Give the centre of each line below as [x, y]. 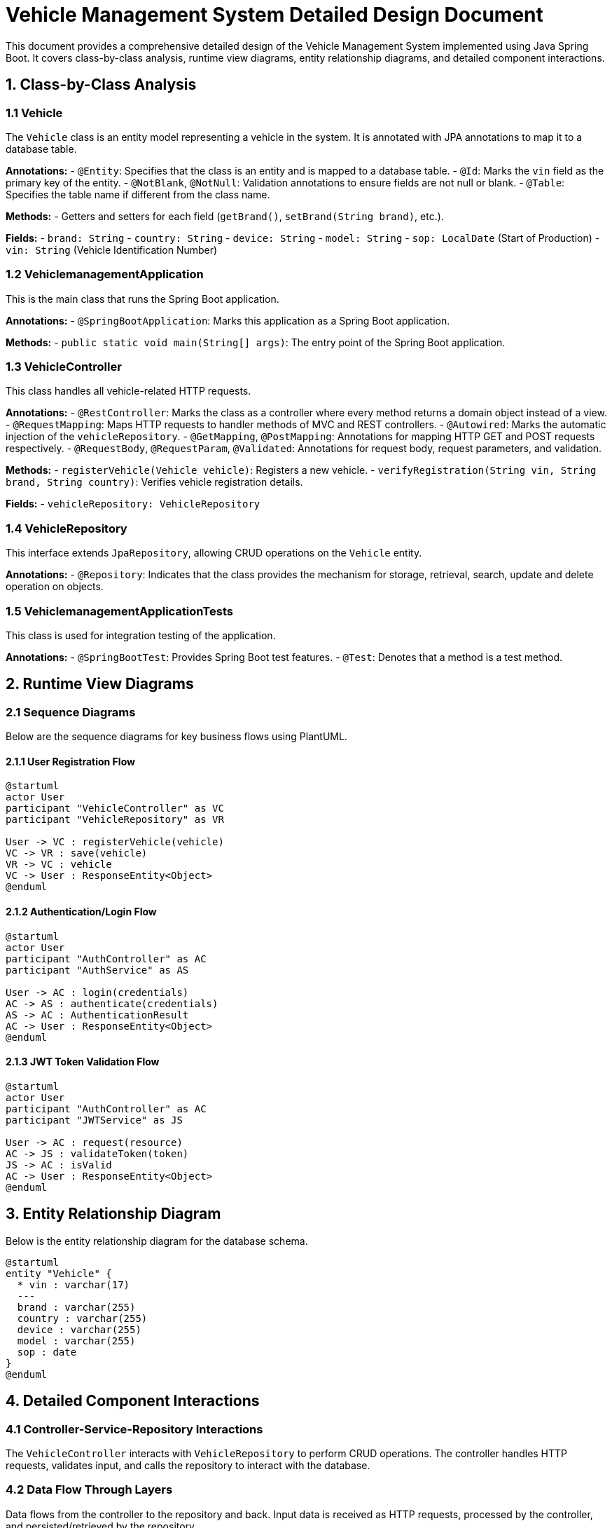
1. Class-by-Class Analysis [101, 85]
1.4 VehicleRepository [67, 528]
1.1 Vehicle [34, 112]
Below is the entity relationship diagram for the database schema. [157, 1241]
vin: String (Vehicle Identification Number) [112, 250]
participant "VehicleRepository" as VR [115, 820]
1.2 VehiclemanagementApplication [105, 274]
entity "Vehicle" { [59, 1273]
